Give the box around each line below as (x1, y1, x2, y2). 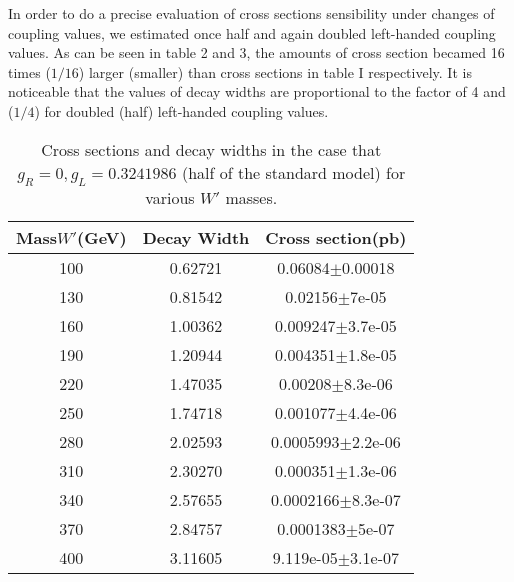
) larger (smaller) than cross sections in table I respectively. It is (78, 61, 472, 82)
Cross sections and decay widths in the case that (41, 137, 382, 161)
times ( (8, 61, 51, 82)
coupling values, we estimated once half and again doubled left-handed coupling (8, 22, 496, 43)
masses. (225, 185, 278, 209)
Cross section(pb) (265, 225, 407, 249)
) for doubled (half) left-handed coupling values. (34, 100, 329, 121)
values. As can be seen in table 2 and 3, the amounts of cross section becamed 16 (8, 42, 505, 63)
